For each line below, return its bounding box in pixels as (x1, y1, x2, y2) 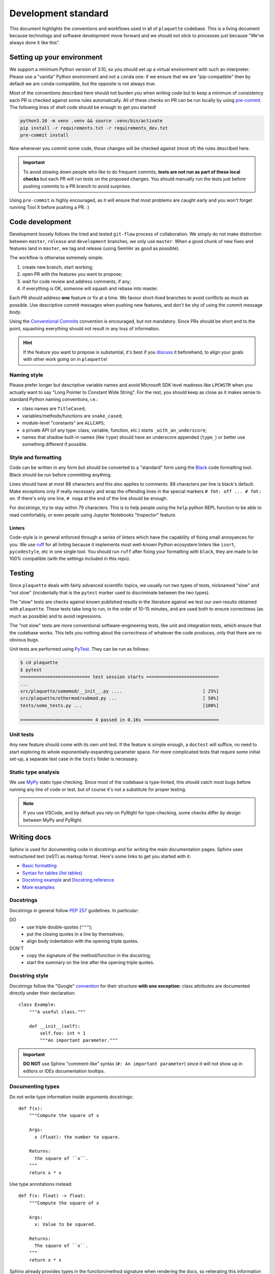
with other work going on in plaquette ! (23, 356, 108, 362)
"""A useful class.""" (29, 1009, 86, 1015)
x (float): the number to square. (34, 1134, 121, 1140)
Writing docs (9, 833, 51, 841)
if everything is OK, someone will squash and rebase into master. (22, 285, 158, 291)
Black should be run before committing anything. (9, 471, 112, 477)
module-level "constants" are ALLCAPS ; (22, 420, 105, 426)
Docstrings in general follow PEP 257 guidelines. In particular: (9, 907, 139, 913)
